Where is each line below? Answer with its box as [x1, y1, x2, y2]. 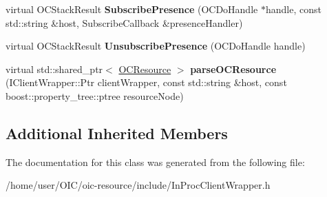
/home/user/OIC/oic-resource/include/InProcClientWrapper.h [6, 178, 271, 192]
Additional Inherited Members [6, 122, 228, 143]
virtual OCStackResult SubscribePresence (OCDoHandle [6, 2, 258, 16]
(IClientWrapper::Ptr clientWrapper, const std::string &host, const [6, 75, 287, 90]
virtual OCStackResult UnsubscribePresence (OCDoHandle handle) [6, 39, 306, 53]
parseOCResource [190, 61, 277, 76]
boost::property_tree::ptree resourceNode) [6, 88, 184, 103]
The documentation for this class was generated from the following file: [6, 154, 305, 169]
